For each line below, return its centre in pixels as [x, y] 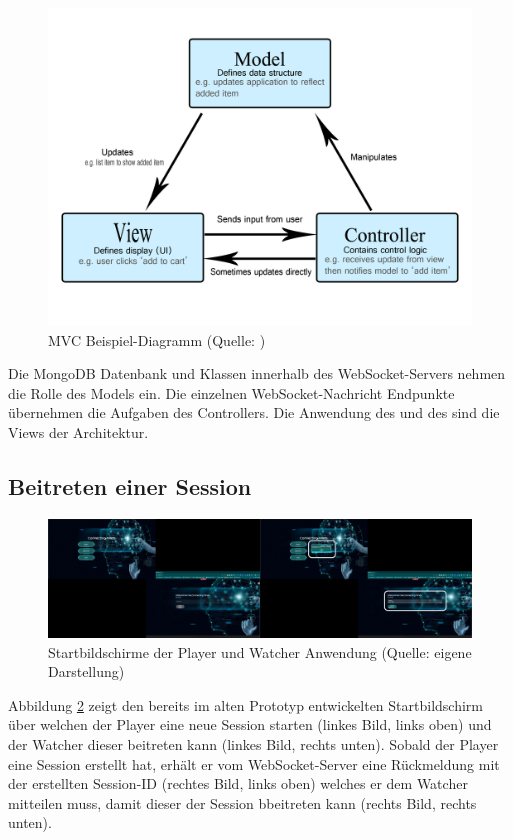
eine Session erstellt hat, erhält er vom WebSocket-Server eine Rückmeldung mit [254, 763]
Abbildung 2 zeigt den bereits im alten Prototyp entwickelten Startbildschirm [245, 704]
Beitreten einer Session [130, 485]
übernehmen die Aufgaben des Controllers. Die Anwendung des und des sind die [254, 412]
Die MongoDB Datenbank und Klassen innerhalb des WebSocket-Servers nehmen [257, 373]
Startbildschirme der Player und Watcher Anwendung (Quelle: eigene [260, 651]
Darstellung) [86, 671]
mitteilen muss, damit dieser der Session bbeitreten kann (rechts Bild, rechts [242, 802]
